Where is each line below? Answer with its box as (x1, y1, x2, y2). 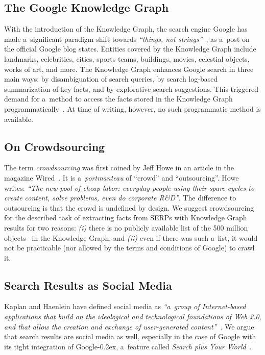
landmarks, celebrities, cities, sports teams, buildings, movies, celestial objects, (4, 53, 250, 64)
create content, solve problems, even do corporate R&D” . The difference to (4, 192, 236, 203)
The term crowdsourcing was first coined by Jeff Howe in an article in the (4, 162, 234, 173)
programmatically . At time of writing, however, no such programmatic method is (4, 103, 261, 114)
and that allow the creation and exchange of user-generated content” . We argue (4, 321, 254, 332)
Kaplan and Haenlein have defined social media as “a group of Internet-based (4, 301, 246, 312)
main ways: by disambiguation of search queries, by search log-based (4, 73, 218, 84)
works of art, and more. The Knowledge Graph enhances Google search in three (4, 63, 254, 74)
